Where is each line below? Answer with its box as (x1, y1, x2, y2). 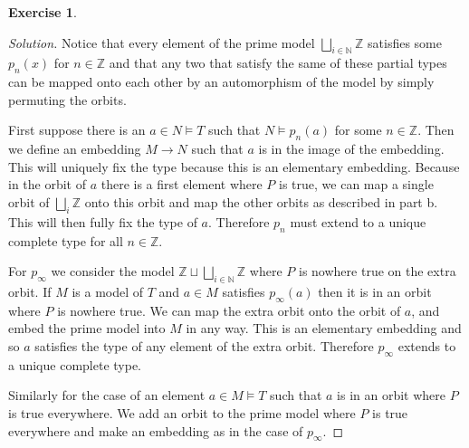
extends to (397, 336, 456, 355)
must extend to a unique (290, 212, 426, 231)
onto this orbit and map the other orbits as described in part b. (84, 192, 438, 211)
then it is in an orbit (318, 281, 432, 300)
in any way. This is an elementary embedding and (186, 319, 462, 338)
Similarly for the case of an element (8, 386, 206, 405)
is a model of (72, 281, 144, 300)
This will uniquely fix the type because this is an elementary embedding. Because (8, 157, 460, 176)
